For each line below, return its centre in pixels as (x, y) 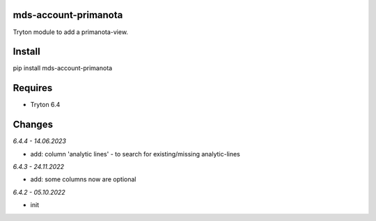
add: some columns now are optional (83, 179)
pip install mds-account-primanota (63, 68)
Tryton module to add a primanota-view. (71, 32)
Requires (33, 88)
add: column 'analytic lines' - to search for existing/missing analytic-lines (135, 154)
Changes (33, 125)
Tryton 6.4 (45, 105)
